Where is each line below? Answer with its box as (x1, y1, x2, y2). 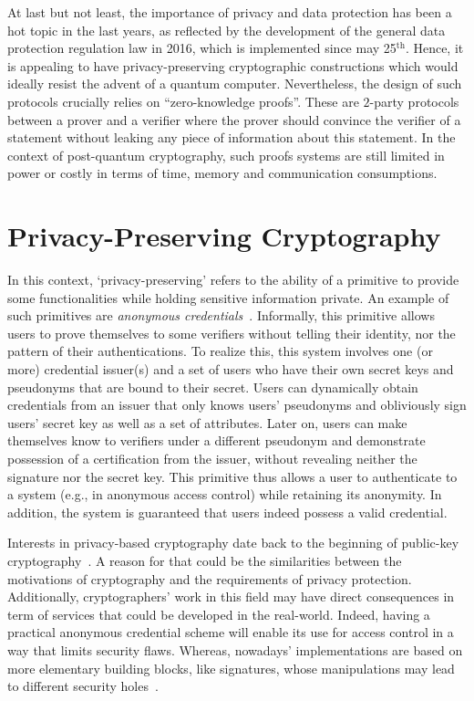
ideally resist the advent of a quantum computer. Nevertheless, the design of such (7, 74, 462, 93)
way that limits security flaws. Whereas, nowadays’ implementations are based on (7, 640, 463, 659)
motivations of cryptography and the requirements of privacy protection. (7, 569, 412, 588)
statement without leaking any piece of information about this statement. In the (7, 128, 456, 147)
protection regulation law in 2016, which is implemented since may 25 (7, 38, 397, 58)
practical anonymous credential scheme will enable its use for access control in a (7, 623, 454, 642)
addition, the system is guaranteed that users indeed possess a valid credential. (7, 502, 448, 521)
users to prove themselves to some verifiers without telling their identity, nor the (7, 323, 456, 342)
